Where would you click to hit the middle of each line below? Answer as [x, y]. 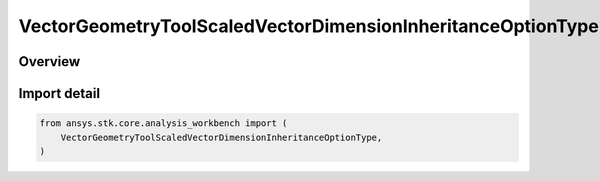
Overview [49, 61]
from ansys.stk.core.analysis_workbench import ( [163, 123]
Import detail [59, 93]
